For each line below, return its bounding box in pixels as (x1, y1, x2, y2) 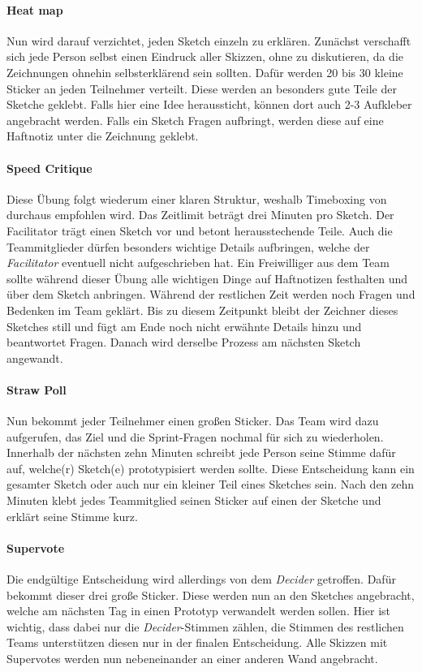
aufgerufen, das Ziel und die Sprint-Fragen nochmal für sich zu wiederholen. (6, 428, 384, 445)
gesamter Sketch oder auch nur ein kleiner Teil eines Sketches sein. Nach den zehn (6, 476, 415, 493)
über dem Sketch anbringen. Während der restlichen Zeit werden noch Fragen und (6, 286, 416, 303)
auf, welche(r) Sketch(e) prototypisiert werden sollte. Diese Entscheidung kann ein (6, 459, 415, 476)
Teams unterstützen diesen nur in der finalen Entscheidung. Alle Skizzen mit (6, 634, 388, 651)
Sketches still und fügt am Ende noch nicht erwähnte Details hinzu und (6, 317, 362, 334)
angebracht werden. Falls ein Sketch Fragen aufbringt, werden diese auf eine (6, 111, 384, 128)
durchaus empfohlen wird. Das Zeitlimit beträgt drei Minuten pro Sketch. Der (6, 206, 394, 223)
